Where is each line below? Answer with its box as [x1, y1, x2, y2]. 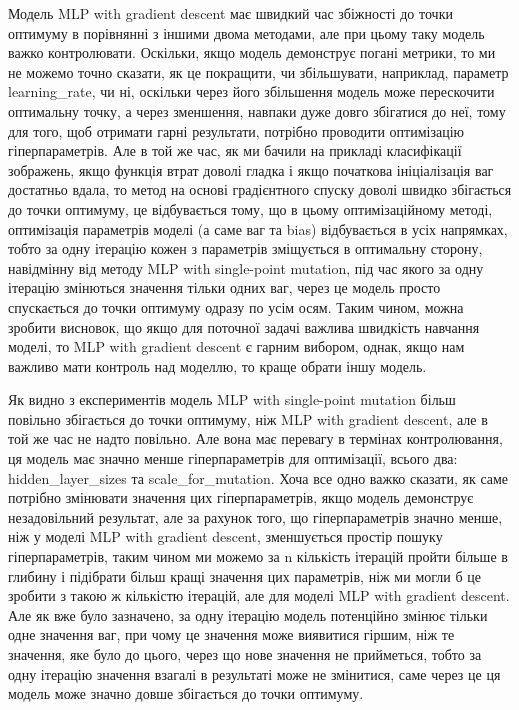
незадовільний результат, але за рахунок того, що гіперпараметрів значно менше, [8, 506, 503, 527]
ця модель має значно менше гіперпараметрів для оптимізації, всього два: [8, 448, 458, 469]
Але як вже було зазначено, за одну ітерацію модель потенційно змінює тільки [8, 604, 488, 625]
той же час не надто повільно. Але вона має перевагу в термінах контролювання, [8, 428, 503, 449]
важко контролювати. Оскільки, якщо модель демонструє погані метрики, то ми [8, 42, 496, 63]
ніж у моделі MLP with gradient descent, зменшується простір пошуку [8, 526, 443, 547]
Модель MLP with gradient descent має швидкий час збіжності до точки [8, 3, 453, 23]
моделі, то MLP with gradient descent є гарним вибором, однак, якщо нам [8, 336, 465, 357]
